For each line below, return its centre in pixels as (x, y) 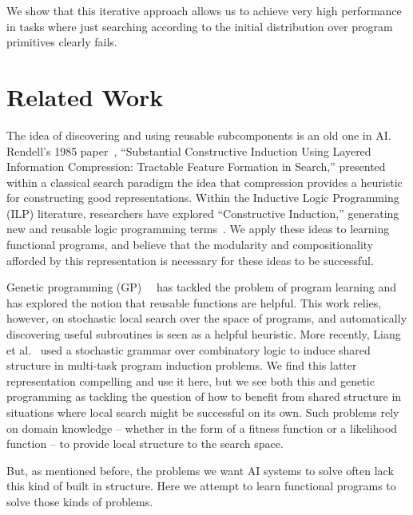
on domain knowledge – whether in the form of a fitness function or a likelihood (202, 428)
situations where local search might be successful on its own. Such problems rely (203, 412)
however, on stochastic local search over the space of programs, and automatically (207, 318)
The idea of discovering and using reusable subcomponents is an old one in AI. (199, 135)
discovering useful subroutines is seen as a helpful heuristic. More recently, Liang (204, 334)
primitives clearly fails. (62, 42)
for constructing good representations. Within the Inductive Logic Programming (203, 198)
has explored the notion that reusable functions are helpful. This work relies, (194, 302)
